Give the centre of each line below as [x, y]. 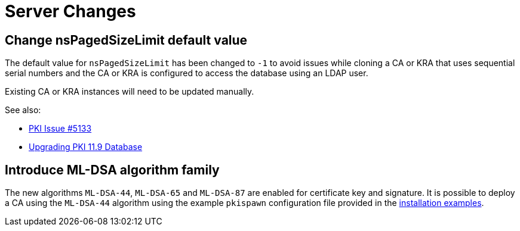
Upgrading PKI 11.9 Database [86, 147]
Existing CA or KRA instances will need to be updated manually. [130, 92]
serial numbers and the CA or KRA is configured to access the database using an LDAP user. [187, 73]
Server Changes [70, 11]
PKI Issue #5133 [60, 129]
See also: [23, 110]
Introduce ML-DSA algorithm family [112, 170]
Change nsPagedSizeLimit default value [126, 40]
